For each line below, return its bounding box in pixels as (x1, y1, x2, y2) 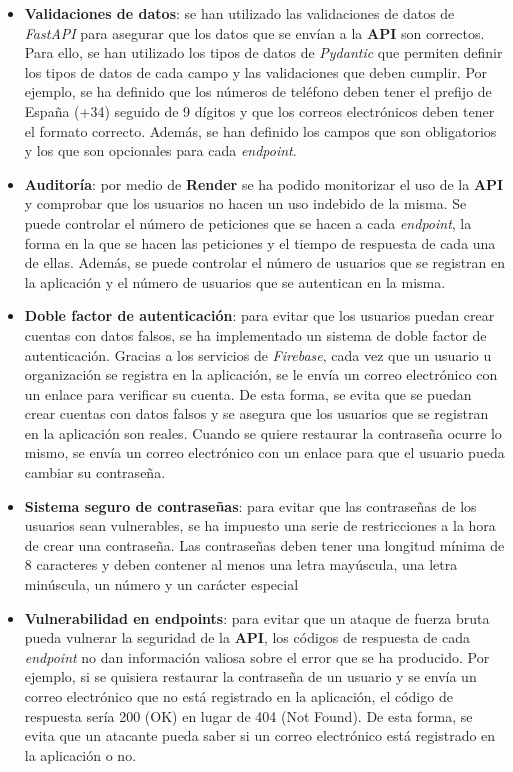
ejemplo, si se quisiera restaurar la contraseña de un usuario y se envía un (24, 666, 477, 687)
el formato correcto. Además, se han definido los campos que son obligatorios (24, 120, 497, 141)
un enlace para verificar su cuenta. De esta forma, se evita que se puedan (24, 383, 472, 404)
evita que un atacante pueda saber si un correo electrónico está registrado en (24, 725, 496, 746)
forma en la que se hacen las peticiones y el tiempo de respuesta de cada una (24, 232, 496, 253)
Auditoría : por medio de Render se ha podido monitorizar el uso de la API (24, 173, 504, 194)
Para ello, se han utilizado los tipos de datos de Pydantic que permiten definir (24, 42, 503, 63)
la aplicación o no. (24, 744, 137, 765)
